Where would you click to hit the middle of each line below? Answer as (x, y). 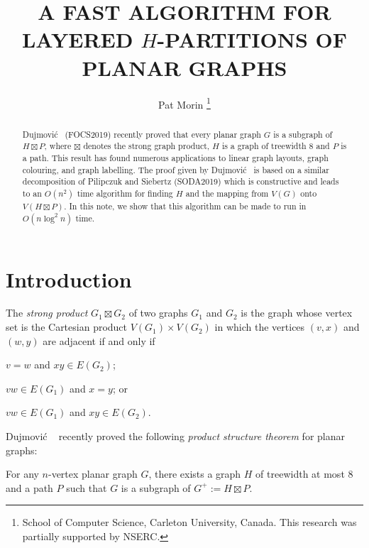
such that (87, 487)
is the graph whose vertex (297, 313)
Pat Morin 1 (184, 103)
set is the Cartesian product (67, 327)
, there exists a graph (195, 474)
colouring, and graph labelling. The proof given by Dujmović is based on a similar (176, 169)
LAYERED (77, 39)
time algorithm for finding (125, 193)
